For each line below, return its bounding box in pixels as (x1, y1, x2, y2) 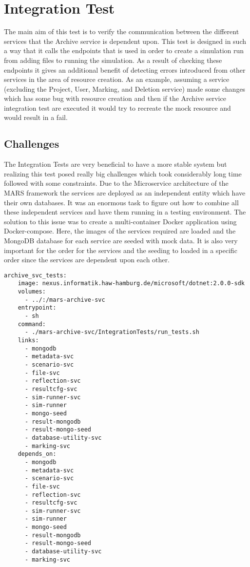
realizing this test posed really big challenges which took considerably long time (4, 168, 242, 178)
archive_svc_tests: (4, 272, 67, 279)
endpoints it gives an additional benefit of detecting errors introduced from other (4, 64, 246, 75)
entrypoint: (18, 304, 57, 312)
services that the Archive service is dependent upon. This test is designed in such (4, 36, 246, 46)
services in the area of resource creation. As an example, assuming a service (4, 74, 230, 84)
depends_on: (18, 450, 57, 458)
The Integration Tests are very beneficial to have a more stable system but (4, 159, 227, 169)
